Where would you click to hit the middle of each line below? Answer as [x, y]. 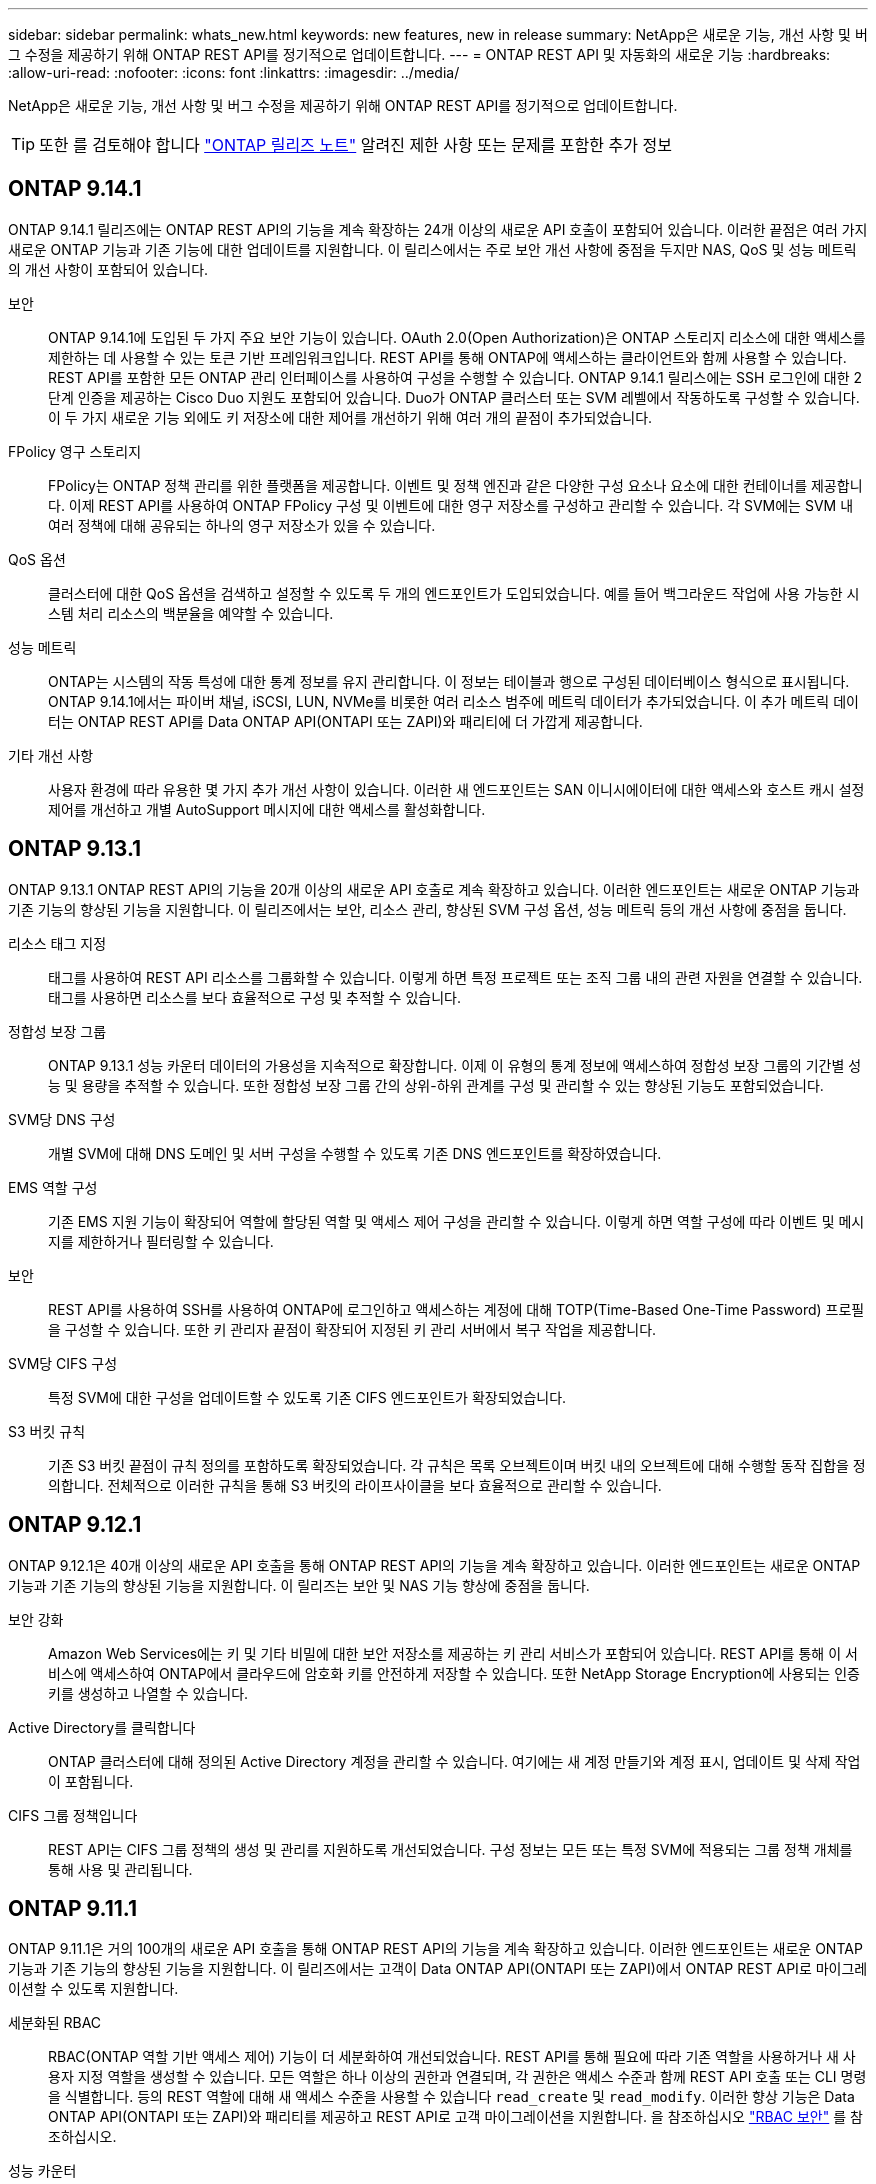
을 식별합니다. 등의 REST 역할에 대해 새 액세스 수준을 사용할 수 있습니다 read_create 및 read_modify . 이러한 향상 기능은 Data [451, 2097]
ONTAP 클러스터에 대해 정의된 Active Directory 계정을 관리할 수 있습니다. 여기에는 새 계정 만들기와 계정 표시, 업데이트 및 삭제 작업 [454, 1761]
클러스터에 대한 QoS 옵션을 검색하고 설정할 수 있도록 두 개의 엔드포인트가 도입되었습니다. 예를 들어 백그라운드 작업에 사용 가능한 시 [454, 593]
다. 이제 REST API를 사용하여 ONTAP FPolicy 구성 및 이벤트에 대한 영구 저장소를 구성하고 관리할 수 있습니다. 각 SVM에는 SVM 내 [451, 505]
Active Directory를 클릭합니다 [102, 1727]
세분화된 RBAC [55, 2023]
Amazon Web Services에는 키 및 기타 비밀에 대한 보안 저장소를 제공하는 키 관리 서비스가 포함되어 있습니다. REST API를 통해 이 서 [453, 1653]
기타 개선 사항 [51, 755]
